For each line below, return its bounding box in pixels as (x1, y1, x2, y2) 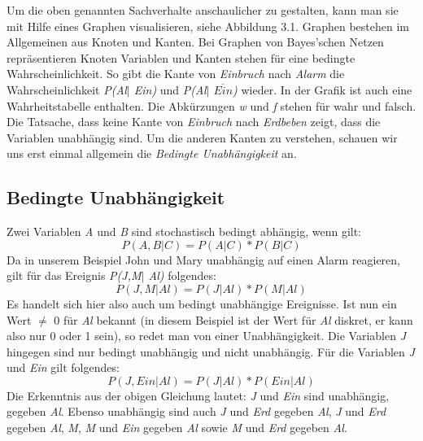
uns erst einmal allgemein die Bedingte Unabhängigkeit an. (7, 145, 297, 162)
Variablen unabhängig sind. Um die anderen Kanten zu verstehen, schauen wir (7, 129, 398, 146)
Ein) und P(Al (133, 81, 207, 98)
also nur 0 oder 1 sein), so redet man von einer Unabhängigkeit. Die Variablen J (7, 327, 406, 344)
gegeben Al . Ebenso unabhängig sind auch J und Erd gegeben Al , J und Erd (7, 403, 386, 420)
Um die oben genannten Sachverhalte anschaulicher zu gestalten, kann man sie (7, 2, 399, 18)
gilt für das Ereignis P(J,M (7, 267, 142, 284)
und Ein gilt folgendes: (7, 359, 120, 376)
